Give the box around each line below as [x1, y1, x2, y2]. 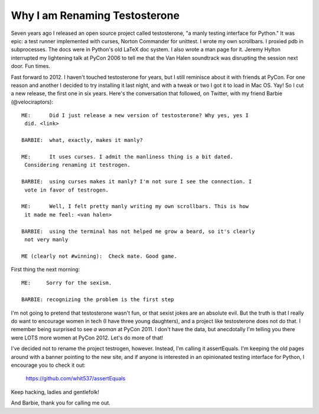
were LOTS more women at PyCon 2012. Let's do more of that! [11, 334, 164, 341]
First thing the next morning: [11, 266, 80, 273]
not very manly [24, 236, 69, 242]
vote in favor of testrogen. [24, 186, 109, 193]
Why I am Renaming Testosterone [11, 9, 180, 22]
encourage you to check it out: [11, 361, 86, 368]
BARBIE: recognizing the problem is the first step [21, 296, 174, 303]
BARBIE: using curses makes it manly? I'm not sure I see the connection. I [21, 178, 252, 185]
